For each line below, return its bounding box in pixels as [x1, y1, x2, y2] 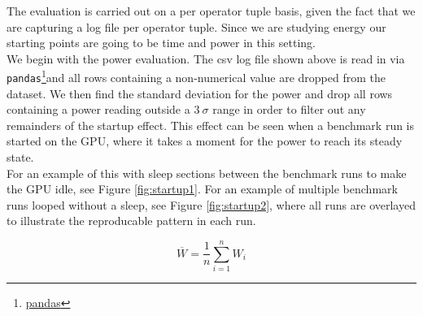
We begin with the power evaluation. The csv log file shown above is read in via [7, 50, 405, 67]
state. [7, 149, 34, 166]
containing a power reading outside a [7, 101, 190, 118]
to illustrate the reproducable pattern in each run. [7, 212, 256, 229]
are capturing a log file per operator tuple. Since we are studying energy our [7, 18, 386, 35]
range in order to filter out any [212, 101, 366, 118]
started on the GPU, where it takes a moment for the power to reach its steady [7, 132, 403, 149]
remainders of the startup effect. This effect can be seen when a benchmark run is [7, 116, 415, 133]
